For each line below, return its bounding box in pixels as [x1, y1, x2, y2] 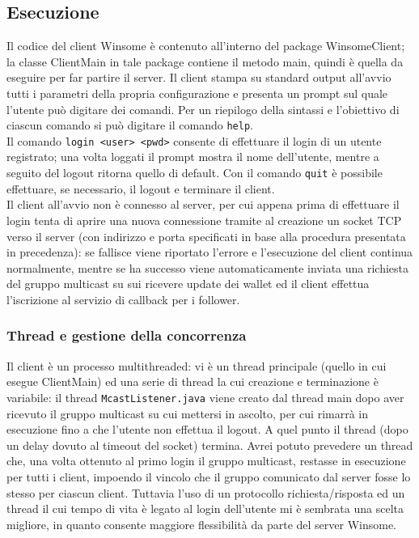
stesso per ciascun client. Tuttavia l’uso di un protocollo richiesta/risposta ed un [6, 484, 405, 501]
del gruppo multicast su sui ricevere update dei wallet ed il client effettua [6, 275, 370, 292]
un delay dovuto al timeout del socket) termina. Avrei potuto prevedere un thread [6, 436, 413, 453]
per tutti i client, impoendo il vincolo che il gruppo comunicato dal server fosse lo [6, 468, 411, 485]
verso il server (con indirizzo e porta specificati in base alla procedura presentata [6, 227, 406, 244]
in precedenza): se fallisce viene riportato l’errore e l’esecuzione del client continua [6, 244, 413, 261]
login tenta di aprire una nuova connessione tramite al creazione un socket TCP [6, 211, 402, 228]
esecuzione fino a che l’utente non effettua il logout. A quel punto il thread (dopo [6, 421, 408, 438]
